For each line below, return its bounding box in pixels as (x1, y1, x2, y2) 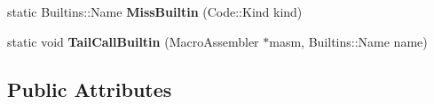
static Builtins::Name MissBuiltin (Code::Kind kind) (7, 3, 303, 20)
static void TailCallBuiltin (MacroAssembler (7, 32, 259, 50)
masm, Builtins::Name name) (269, 32, 428, 50)
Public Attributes (7, 75, 172, 102)
